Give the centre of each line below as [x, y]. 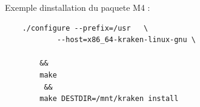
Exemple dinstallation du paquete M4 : [78, 7]
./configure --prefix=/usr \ [85, 28]
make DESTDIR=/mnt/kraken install [109, 99]
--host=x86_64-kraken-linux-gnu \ [126, 40]
